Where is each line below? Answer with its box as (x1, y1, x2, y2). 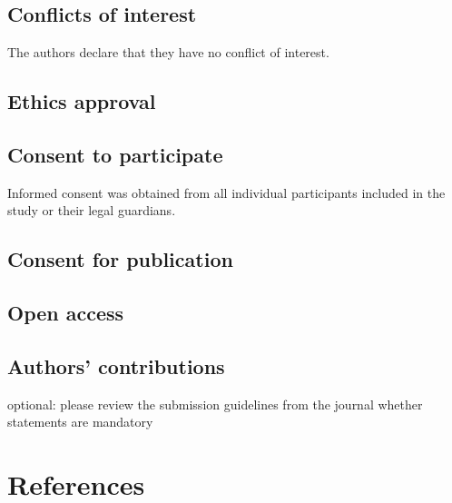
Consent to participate (7, 140, 223, 168)
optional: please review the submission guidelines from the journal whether (7, 394, 423, 413)
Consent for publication (7, 245, 233, 273)
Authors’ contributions (7, 351, 225, 380)
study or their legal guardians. (7, 201, 176, 220)
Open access (7, 299, 124, 327)
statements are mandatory (7, 412, 153, 431)
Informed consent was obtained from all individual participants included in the (7, 182, 446, 202)
